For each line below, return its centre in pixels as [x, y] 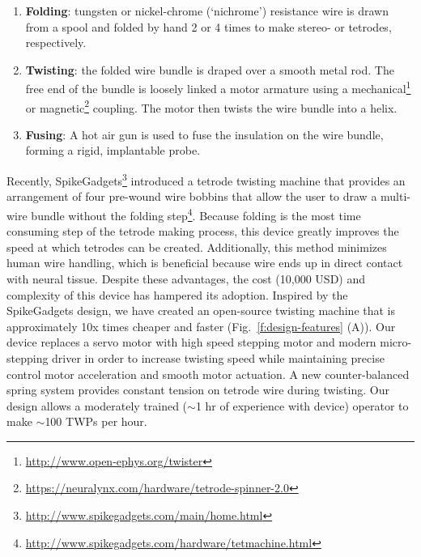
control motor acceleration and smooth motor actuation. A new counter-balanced [208, 374]
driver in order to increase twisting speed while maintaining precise [218, 357]
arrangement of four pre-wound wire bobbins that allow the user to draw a [192, 196]
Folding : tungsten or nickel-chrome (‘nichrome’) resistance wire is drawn [207, 11]
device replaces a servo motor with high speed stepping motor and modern [191, 342]
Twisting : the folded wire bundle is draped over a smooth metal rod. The [210, 69]
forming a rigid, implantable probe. [113, 150]
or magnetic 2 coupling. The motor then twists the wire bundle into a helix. [211, 106]
